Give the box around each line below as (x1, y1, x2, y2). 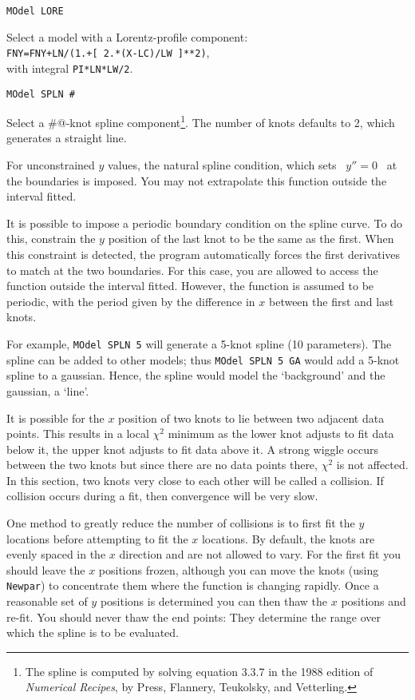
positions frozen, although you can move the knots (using (98, 561, 379, 578)
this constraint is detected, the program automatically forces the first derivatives (6, 246, 401, 263)
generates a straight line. (6, 129, 127, 146)
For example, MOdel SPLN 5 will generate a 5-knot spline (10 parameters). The (6, 336, 392, 352)
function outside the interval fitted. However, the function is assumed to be (6, 277, 374, 294)
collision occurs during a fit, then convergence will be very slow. (6, 487, 318, 504)
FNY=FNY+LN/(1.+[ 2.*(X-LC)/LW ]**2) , (6, 44, 210, 61)
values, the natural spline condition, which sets (108, 157, 337, 173)
